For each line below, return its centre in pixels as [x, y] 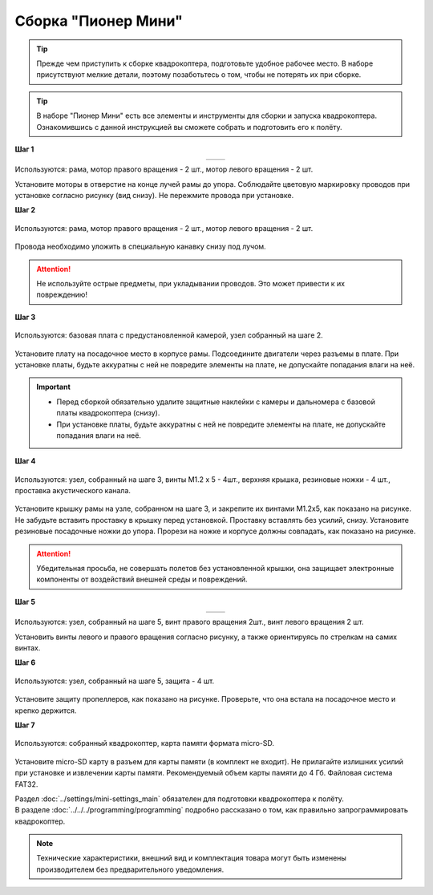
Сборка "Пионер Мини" [99, 21]
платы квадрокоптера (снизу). [108, 413]
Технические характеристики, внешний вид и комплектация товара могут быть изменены [191, 858]
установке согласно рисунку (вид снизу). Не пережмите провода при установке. [154, 196]
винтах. [28, 648]
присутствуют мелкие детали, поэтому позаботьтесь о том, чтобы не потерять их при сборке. [199, 75]
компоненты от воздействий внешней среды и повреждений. [142, 579]
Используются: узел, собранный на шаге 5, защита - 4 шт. [115, 681]
